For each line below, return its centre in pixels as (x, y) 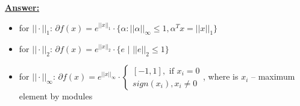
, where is (221, 76)
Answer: (22, 7)
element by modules (56, 96)
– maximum (273, 76)
